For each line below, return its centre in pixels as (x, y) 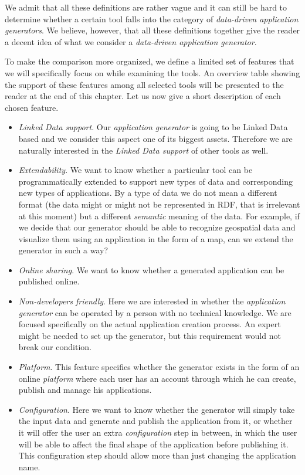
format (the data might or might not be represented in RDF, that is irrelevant (159, 204)
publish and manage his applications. (85, 390)
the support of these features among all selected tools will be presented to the (144, 84)
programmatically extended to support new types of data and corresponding (155, 181)
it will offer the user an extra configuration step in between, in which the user (158, 432)
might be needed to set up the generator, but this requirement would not (150, 335)
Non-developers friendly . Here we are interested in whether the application (152, 301)
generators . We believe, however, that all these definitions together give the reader (152, 30)
